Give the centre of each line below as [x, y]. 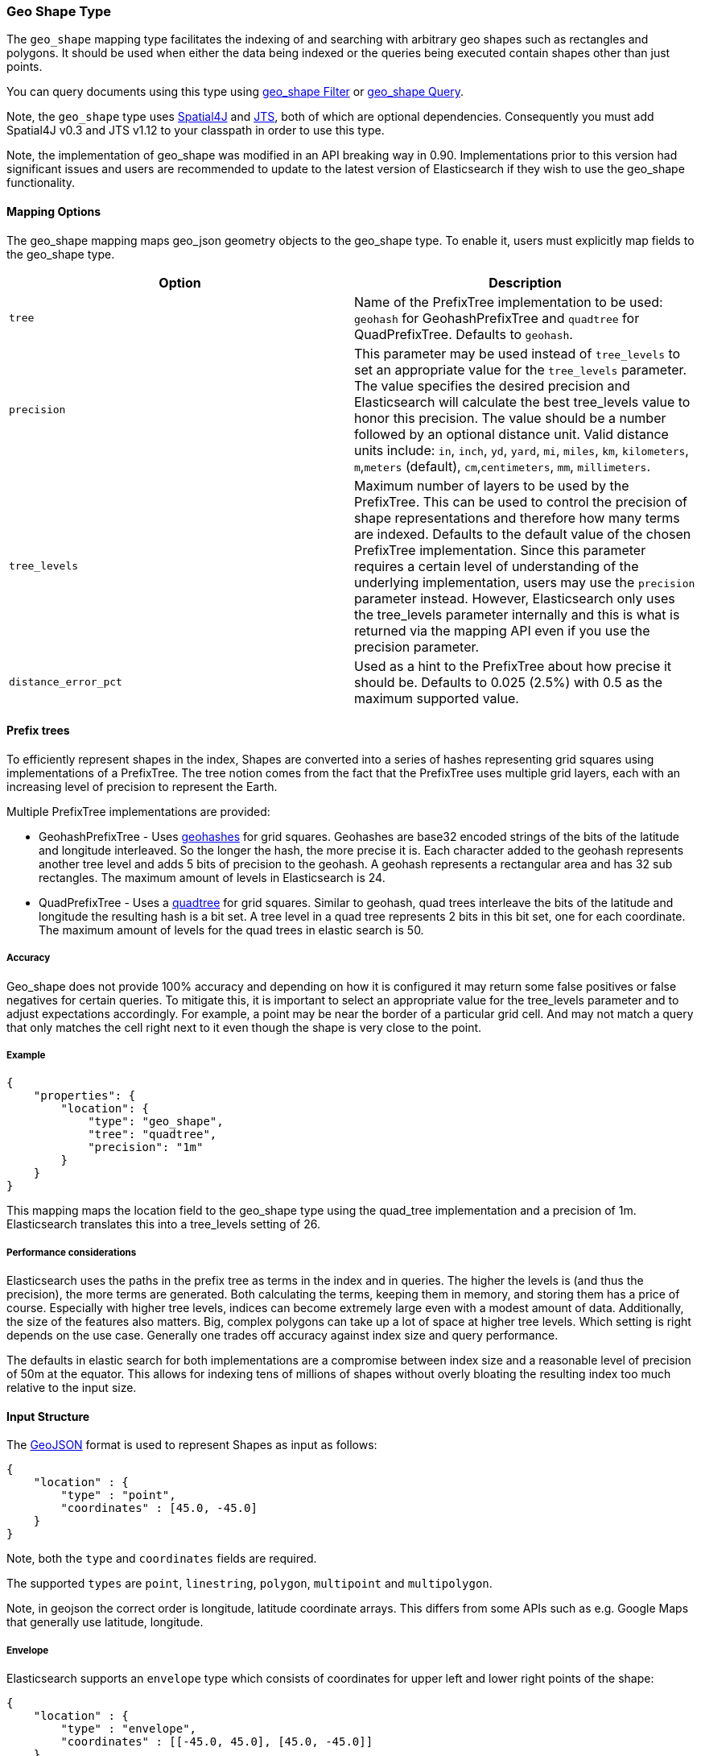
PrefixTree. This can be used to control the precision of [521, 501]
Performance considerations [72, 1252]
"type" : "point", [118, 1495]
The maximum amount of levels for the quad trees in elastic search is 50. [231, 930]
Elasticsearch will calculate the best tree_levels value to [522, 402]
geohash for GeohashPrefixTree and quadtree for [497, 318]
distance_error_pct [66, 682]
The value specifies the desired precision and [492, 385]
